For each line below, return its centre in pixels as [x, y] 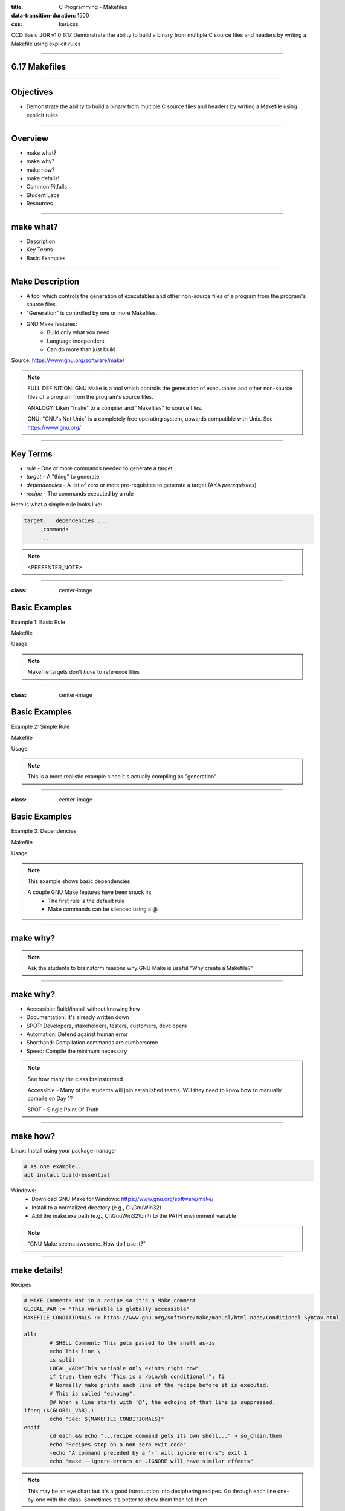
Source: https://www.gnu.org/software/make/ [68, 360]
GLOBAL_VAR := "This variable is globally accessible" [107, 1309]
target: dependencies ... [65, 521]
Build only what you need [78, 332]
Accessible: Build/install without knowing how [83, 1009]
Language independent [76, 341]
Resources [40, 204]
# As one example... [54, 1166]
